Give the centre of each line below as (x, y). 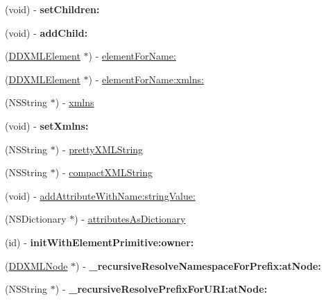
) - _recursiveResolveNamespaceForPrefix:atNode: (198, 265)
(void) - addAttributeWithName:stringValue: (100, 195)
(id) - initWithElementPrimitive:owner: (100, 242)
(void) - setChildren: (52, 9)
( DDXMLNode (36, 265)
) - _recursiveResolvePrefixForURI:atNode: (161, 289)
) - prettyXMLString (99, 149)
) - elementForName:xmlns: (146, 79)
